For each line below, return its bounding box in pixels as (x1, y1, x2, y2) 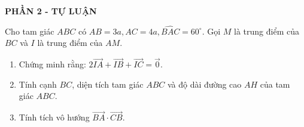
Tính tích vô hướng (19, 111, 90, 123)
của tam (260, 78, 290, 90)
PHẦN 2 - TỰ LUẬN (5, 5, 97, 17)
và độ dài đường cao (168, 78, 242, 90)
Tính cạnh (19, 78, 57, 90)
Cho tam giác (5, 24, 54, 37)
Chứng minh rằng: (19, 58, 86, 70)
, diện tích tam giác (72, 78, 144, 90)
